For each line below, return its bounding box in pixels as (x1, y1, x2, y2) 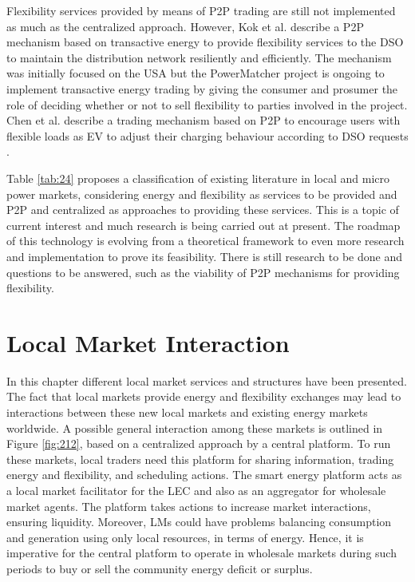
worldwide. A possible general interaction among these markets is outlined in (6, 419, 383, 436)
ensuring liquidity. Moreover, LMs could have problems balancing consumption (6, 513, 392, 530)
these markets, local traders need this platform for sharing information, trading (6, 450, 394, 467)
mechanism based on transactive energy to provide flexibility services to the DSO (6, 34, 404, 50)
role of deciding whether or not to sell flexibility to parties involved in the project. (6, 96, 408, 113)
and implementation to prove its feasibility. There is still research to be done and (6, 247, 402, 264)
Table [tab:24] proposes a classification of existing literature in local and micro (6, 169, 390, 186)
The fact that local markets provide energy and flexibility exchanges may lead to (6, 388, 401, 405)
